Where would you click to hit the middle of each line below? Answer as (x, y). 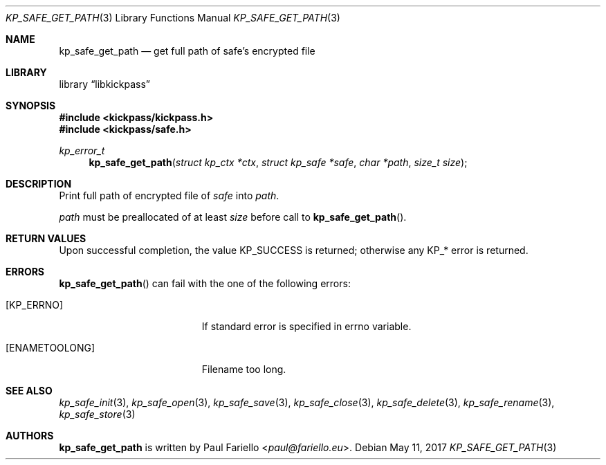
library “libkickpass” (104, 84)
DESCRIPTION (39, 184)
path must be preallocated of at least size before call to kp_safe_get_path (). (233, 217)
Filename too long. (244, 369)
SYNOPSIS (31, 106)
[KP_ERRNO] (35, 305)
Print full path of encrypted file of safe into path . (169, 195)
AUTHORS (30, 436)
